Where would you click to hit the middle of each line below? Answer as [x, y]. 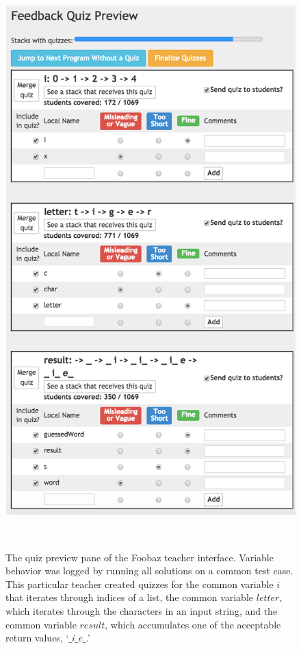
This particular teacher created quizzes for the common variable [140, 584]
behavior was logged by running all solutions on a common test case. [149, 571]
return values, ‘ [37, 638]
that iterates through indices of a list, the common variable [130, 597]
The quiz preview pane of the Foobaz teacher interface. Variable [140, 557]
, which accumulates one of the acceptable [193, 624]
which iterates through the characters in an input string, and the [142, 611]
